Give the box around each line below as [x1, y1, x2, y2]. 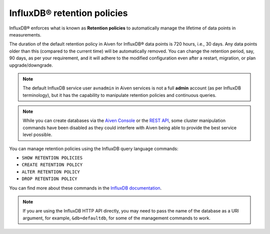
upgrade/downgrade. [9, 62, 53, 68]
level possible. [22, 131, 52, 137]
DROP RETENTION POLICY [21, 176, 77, 182]
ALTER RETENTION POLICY [21, 169, 80, 174]
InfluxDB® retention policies [9, 7, 128, 18]
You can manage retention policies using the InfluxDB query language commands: [9, 145, 178, 151]
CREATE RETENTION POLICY [21, 162, 82, 167]
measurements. [9, 31, 41, 37]
